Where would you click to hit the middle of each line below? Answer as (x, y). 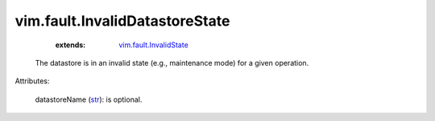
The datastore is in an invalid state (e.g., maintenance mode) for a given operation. (172, 63)
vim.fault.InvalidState (153, 45)
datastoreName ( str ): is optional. (89, 99)
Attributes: (32, 81)
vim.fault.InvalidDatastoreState (122, 21)
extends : (70, 45)
